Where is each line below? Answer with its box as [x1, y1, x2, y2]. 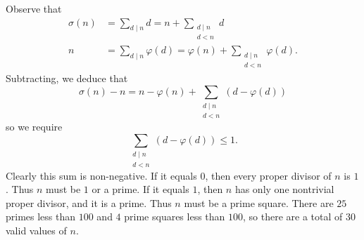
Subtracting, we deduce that [6, 70, 128, 85]
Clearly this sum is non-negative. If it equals [6, 168, 197, 182]
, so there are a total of [243, 209, 343, 224]
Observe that [6, 1, 62, 15]
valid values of [6, 223, 67, 237]
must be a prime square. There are [184, 195, 334, 210]
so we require [6, 119, 63, 134]
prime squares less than [124, 209, 225, 224]
